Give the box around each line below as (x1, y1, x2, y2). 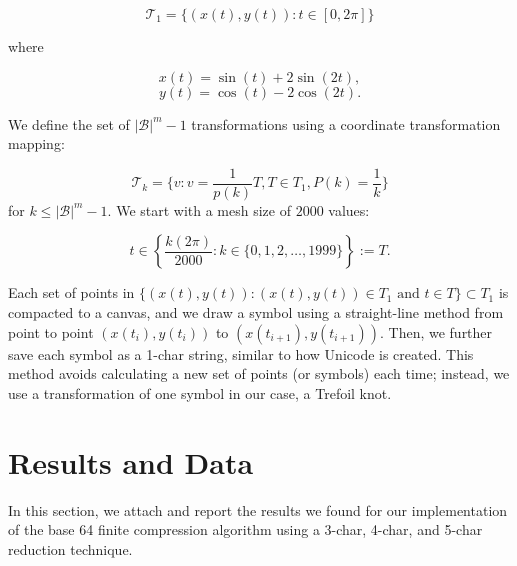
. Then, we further (379, 321, 493, 342)
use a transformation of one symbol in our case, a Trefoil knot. (8, 382, 392, 403)
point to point (8, 321, 94, 342)
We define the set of (8, 113, 130, 134)
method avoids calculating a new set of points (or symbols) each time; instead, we (8, 363, 510, 384)
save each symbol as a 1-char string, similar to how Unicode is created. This (8, 343, 474, 364)
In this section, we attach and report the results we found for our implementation (8, 499, 508, 520)
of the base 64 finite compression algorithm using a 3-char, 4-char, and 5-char (8, 519, 483, 540)
